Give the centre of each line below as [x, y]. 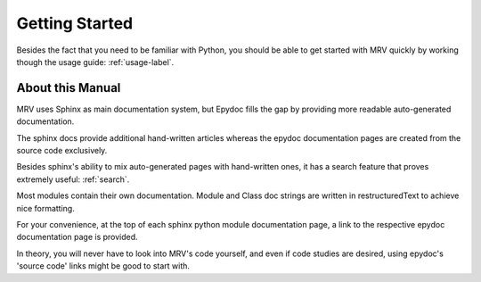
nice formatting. [45, 208]
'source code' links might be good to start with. [103, 266]
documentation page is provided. [77, 237]
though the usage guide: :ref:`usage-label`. [95, 62]
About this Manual [69, 88]
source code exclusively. [62, 151]
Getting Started [75, 23]
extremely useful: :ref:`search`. [73, 179]
